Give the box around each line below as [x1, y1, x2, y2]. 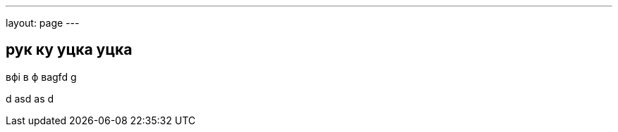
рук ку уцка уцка [6, 41, 133, 59]
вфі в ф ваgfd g [6, 70, 77, 83]
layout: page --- [6, 17, 80, 29]
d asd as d [6, 92, 54, 105]
